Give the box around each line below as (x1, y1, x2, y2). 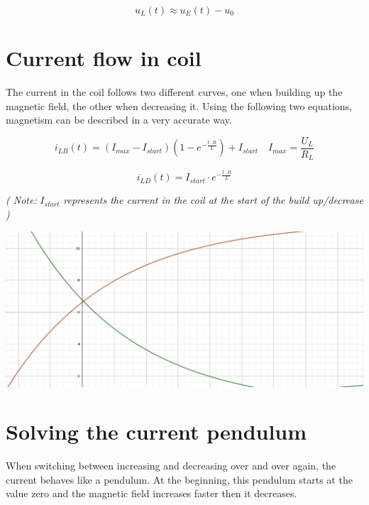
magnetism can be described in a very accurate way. (6, 112, 232, 127)
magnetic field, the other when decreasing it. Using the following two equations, (6, 98, 352, 113)
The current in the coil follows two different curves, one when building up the (6, 85, 343, 99)
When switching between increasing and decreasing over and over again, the (6, 458, 336, 473)
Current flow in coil (6, 43, 202, 72)
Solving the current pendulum (6, 417, 307, 446)
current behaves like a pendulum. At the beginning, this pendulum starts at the (6, 472, 353, 487)
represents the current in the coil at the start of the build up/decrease (63, 192, 363, 207)
